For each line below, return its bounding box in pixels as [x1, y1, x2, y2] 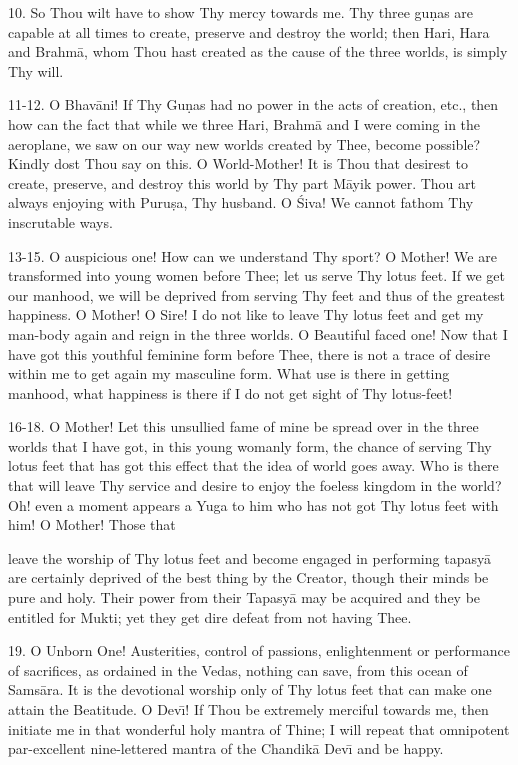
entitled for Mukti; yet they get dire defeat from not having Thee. [8, 606, 412, 627]
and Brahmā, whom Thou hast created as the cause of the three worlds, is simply [8, 41, 508, 62]
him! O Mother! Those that [8, 514, 176, 535]
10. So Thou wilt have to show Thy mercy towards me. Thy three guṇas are [8, 2, 474, 22]
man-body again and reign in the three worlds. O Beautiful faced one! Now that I [8, 323, 508, 344]
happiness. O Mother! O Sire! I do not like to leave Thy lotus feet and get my [8, 304, 484, 325]
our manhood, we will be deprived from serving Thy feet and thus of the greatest [8, 284, 506, 305]
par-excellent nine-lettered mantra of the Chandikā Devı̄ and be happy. [8, 738, 444, 759]
